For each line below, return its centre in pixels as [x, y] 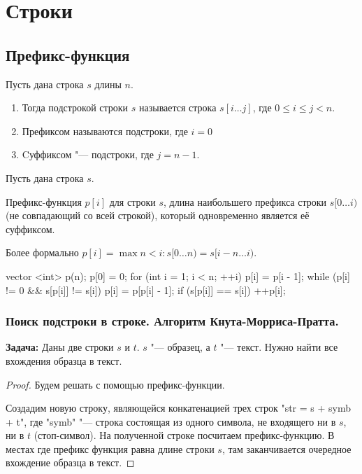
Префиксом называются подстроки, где [105, 131]
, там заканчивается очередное [287, 448]
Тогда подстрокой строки [75, 107]
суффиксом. [30, 229]
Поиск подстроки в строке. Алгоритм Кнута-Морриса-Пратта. [172, 321]
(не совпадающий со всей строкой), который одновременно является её [158, 215]
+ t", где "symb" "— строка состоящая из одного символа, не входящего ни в [171, 421]
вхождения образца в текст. [64, 360]
